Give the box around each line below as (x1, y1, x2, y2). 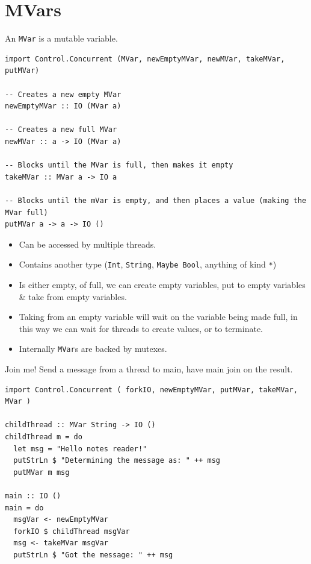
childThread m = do (5, 432, 82, 441)
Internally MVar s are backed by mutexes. (19, 342, 167, 355)
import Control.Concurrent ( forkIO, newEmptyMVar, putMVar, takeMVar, (5, 385, 298, 394)
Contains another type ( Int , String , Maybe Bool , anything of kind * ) (19, 258, 277, 271)
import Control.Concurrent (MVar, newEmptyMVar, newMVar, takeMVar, (5, 54, 285, 63)
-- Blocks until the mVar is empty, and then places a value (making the (5, 196, 307, 205)
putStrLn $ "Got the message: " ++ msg (13, 550, 173, 559)
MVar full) (5, 208, 48, 217)
